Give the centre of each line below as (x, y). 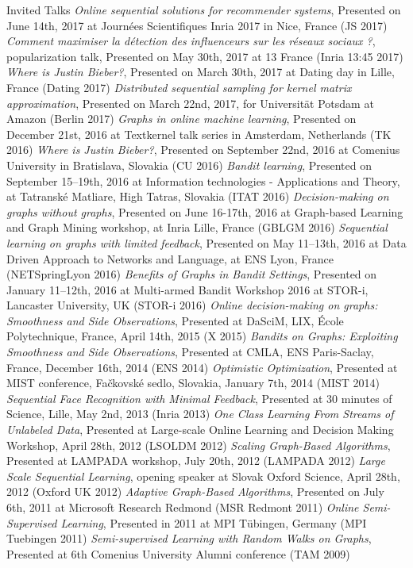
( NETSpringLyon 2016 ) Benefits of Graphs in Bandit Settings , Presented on (192, 274)
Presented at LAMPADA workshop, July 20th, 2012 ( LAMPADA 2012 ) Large (196, 461)
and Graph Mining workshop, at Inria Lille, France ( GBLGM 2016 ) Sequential (197, 227)
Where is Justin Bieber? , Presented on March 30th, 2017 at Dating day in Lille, (201, 72)
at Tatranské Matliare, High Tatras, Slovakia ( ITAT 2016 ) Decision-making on (198, 196)
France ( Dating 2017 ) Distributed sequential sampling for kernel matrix (179, 87)
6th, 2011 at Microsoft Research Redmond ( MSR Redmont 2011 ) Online (183, 507)
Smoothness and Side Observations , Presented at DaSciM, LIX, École (175, 320)
